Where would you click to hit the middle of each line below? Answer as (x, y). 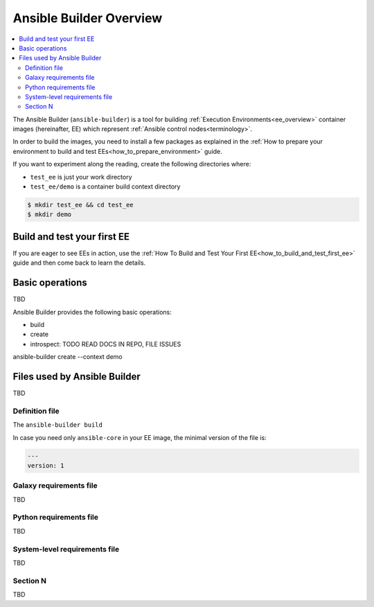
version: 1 (46, 465)
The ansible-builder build (58, 425)
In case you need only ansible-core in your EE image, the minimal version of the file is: (140, 437)
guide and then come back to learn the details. (79, 263)
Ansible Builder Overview (88, 18)
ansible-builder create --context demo (68, 357)
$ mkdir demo (50, 214)
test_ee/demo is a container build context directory (105, 186)
